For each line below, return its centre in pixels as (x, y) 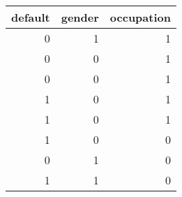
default (31, 17)
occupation (140, 17)
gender (80, 17)
